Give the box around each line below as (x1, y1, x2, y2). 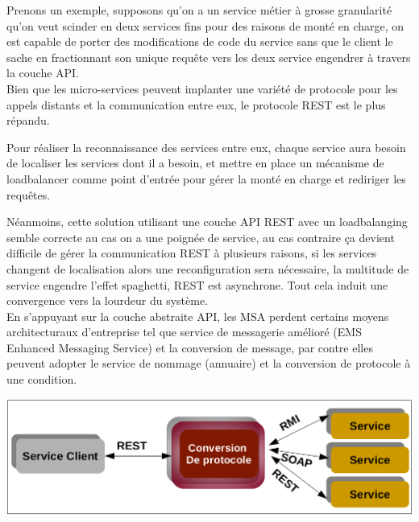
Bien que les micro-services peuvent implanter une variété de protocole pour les (6, 80, 398, 97)
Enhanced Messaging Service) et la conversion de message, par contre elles (6, 339, 373, 356)
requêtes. (6, 186, 51, 203)
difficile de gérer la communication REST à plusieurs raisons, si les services (6, 245, 377, 261)
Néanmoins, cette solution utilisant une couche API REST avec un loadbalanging (6, 213, 408, 230)
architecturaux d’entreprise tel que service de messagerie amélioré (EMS (6, 323, 362, 340)
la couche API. (6, 64, 80, 81)
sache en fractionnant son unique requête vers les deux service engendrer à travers (6, 48, 411, 65)
